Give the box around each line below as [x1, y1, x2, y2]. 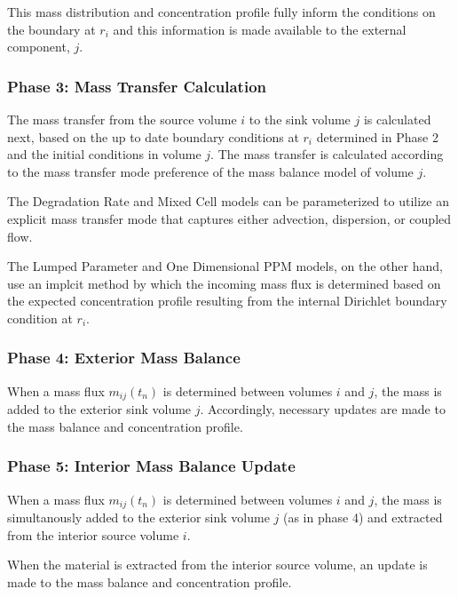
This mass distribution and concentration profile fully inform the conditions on [7, 3, 436, 20]
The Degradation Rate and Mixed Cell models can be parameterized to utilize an [7, 192, 449, 211]
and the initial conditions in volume [7, 145, 201, 163]
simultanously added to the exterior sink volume [7, 508, 270, 527]
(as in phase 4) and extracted [282, 508, 443, 527]
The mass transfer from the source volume [7, 110, 237, 128]
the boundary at [7, 20, 96, 38]
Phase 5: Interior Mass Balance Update [7, 455, 296, 477]
